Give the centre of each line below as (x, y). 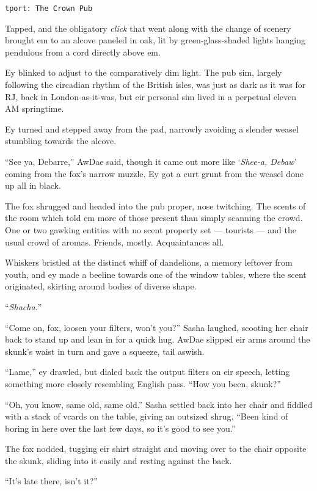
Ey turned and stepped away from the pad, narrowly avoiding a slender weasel (152, 129)
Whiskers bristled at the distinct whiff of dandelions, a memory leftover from (149, 262)
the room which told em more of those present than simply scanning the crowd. (154, 218)
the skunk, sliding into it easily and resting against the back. (118, 460)
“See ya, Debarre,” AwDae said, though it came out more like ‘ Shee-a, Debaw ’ (151, 161)
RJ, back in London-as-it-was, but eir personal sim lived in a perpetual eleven (151, 96)
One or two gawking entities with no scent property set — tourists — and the (151, 229)
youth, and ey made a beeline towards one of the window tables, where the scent (156, 274)
